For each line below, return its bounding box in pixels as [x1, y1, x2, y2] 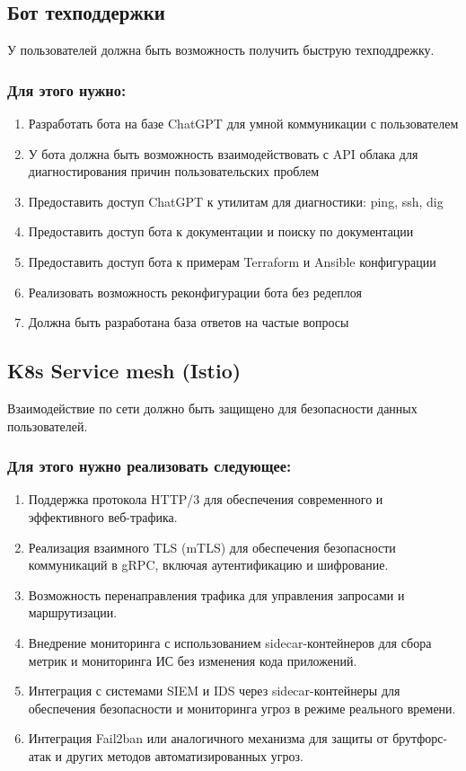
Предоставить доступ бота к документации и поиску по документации [28, 222, 414, 241]
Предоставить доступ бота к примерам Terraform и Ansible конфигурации [28, 252, 436, 270]
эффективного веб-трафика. [28, 507, 178, 526]
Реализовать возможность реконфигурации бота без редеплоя [28, 282, 362, 301]
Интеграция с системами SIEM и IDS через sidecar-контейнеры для [28, 681, 400, 700]
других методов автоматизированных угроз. [66, 746, 303, 765]
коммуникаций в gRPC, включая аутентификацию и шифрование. [28, 555, 389, 574]
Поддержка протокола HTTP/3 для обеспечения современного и [28, 490, 383, 509]
